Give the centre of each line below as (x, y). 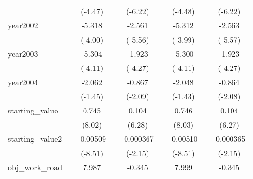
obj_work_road (35, 167)
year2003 (23, 54)
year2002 (23, 25)
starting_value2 (35, 139)
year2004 (23, 82)
